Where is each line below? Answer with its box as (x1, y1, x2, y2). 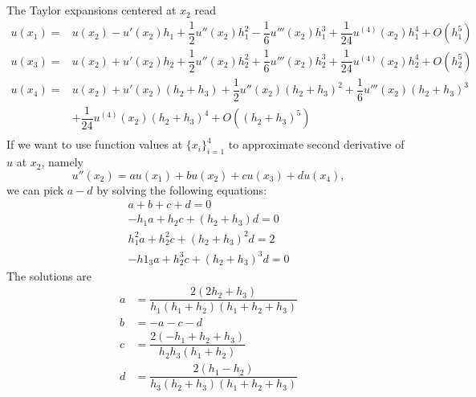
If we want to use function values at (6, 136, 183, 153)
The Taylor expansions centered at (6, 2, 177, 18)
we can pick (6, 181, 64, 198)
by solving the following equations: (96, 181, 267, 198)
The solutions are (6, 267, 92, 284)
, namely (41, 153, 83, 170)
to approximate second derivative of (228, 136, 405, 153)
